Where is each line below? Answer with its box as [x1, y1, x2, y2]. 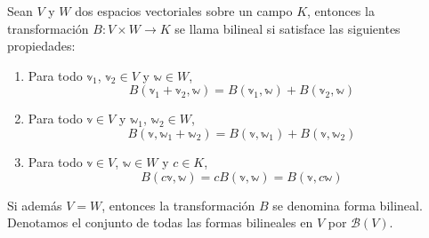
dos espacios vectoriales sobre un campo [75, 2, 293, 20]
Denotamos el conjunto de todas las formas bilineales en [7, 213, 313, 232]
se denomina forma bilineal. [272, 195, 423, 214]
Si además [7, 195, 62, 214]
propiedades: [7, 36, 76, 55]
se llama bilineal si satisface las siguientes [174, 19, 401, 37]
